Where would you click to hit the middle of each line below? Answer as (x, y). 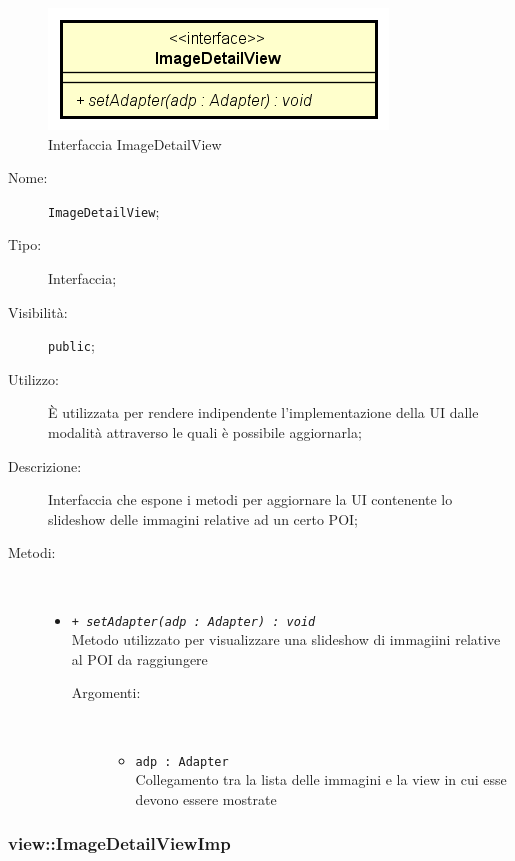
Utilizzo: (33, 378)
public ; (71, 345)
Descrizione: (45, 465)
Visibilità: (38, 311)
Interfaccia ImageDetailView (135, 143)
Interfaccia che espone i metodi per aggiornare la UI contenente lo (250, 499)
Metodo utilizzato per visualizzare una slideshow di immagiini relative (286, 639)
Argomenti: (106, 692)
